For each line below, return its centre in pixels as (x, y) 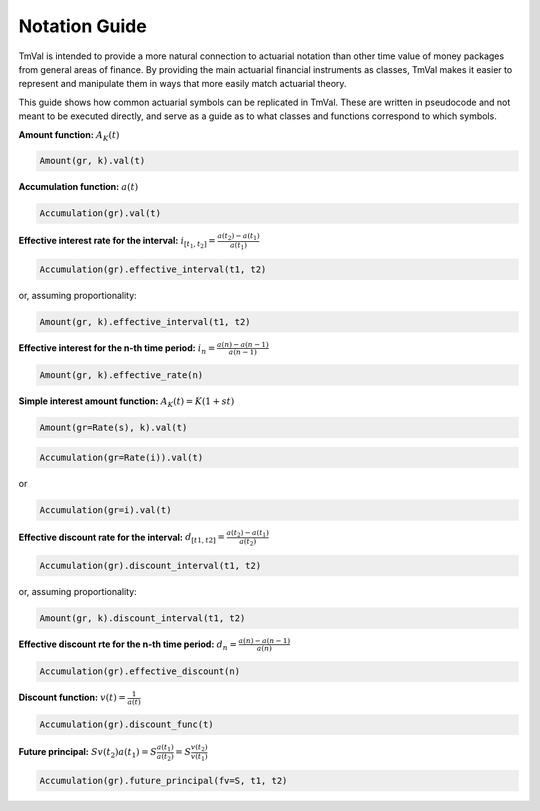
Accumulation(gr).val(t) (100, 213)
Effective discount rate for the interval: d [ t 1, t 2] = (121, 538)
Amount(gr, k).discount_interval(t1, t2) (142, 618)
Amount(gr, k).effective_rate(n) (121, 375)
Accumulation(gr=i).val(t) (105, 509)
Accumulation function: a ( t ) (78, 187)
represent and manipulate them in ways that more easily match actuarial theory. (182, 84)
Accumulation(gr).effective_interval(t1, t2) (153, 269)
